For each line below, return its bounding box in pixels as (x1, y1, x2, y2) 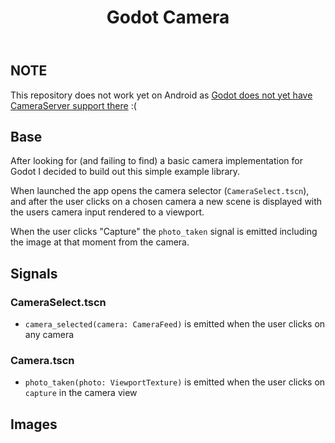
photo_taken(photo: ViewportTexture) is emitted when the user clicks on (24, 376, 326, 388)
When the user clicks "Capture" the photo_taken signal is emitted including (10, 226, 318, 238)
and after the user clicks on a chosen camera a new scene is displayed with (10, 196, 323, 208)
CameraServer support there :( (10, 99, 137, 111)
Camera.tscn (10, 354, 75, 368)
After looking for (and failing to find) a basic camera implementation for (10, 155, 303, 167)
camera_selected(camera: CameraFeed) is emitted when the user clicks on (24, 318, 326, 330)
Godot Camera (106, 6, 230, 29)
